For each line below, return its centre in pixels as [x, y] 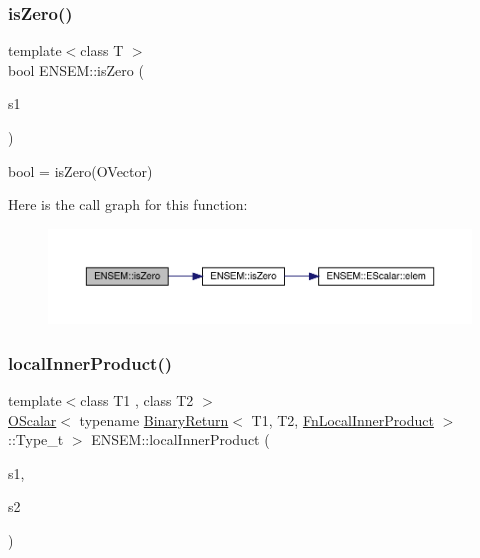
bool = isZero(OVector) [80, 170]
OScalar [32, 419]
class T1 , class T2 [137, 400]
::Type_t [36, 439]
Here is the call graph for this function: [128, 204]
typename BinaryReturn [154, 419]
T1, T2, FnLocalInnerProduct [342, 419]
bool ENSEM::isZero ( [76, 69]
